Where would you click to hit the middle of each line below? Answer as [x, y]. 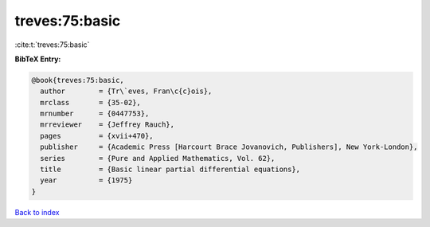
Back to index [37, 212]
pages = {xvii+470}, [97, 136]
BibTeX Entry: [38, 59]
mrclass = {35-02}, [90, 102]
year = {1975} [86, 180]
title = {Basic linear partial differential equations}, [170, 170]
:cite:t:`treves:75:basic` [52, 45]
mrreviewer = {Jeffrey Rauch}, [107, 125]
